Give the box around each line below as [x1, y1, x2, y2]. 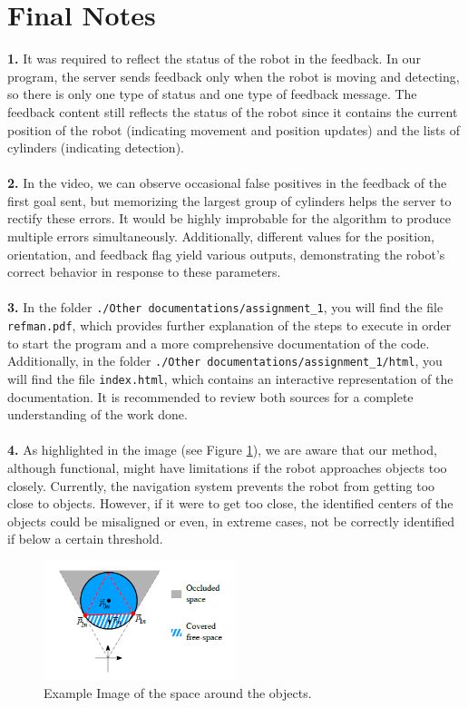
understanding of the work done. [7, 405, 188, 424]
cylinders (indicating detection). [7, 138, 184, 157]
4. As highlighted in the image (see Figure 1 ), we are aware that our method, [7, 440, 437, 459]
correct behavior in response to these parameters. [7, 262, 281, 281]
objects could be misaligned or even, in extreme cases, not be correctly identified [7, 511, 455, 530]
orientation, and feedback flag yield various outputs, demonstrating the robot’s [7, 244, 445, 263]
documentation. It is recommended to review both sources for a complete [7, 387, 414, 406]
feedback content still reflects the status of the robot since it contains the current [7, 102, 458, 121]
